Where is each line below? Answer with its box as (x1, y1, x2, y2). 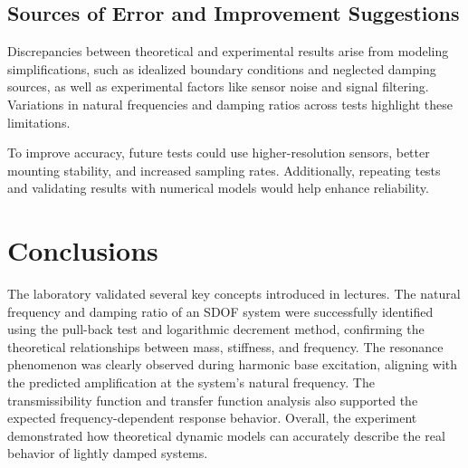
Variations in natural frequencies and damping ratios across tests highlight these (7, 94, 453, 113)
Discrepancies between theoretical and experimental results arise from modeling (7, 42, 449, 61)
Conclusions (7, 232, 158, 269)
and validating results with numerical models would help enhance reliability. (7, 178, 429, 197)
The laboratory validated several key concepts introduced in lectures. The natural (7, 284, 461, 303)
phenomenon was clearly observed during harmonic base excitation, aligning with (7, 355, 458, 374)
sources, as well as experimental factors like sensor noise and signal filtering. (7, 77, 429, 96)
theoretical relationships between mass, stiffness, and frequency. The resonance (7, 337, 444, 356)
